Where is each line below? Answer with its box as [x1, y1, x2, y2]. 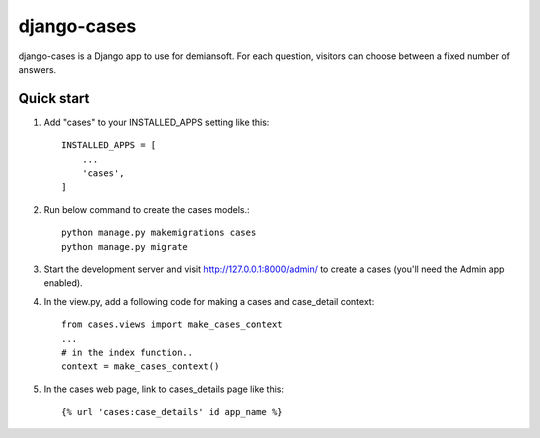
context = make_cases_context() [61, 361, 220, 372]
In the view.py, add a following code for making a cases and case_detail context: [43, 295, 375, 307]
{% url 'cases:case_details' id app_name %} [61, 406, 284, 418]
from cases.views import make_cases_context [61, 319, 284, 330]
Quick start [18, 90, 90, 107]
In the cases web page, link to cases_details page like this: [43, 383, 285, 395]
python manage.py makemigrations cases [61, 227, 257, 239]
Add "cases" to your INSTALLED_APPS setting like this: [43, 116, 270, 128]
